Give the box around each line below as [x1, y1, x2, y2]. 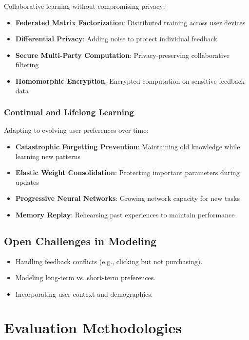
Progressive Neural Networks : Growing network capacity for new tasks [15, 193, 240, 203]
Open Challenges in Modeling [4, 233, 157, 248]
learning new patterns [15, 151, 80, 161]
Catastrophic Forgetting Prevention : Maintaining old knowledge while [15, 141, 240, 151]
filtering [15, 59, 39, 70]
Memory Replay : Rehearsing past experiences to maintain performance [15, 209, 235, 219]
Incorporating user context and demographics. [15, 288, 153, 299]
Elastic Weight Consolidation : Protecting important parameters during [15, 167, 240, 178]
